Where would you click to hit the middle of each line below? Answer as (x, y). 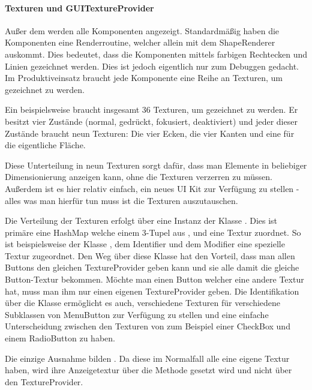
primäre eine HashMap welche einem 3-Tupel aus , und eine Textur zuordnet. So (153, 232)
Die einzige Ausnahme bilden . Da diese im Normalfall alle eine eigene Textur (147, 358)
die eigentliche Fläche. (45, 145)
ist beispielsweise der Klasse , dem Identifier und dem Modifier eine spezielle (145, 244)
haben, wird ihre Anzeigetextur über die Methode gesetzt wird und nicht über (148, 370)
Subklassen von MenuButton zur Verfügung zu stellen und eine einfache (137, 314)
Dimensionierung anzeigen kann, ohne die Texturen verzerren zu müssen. (139, 177)
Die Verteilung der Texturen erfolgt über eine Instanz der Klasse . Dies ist (141, 220)
